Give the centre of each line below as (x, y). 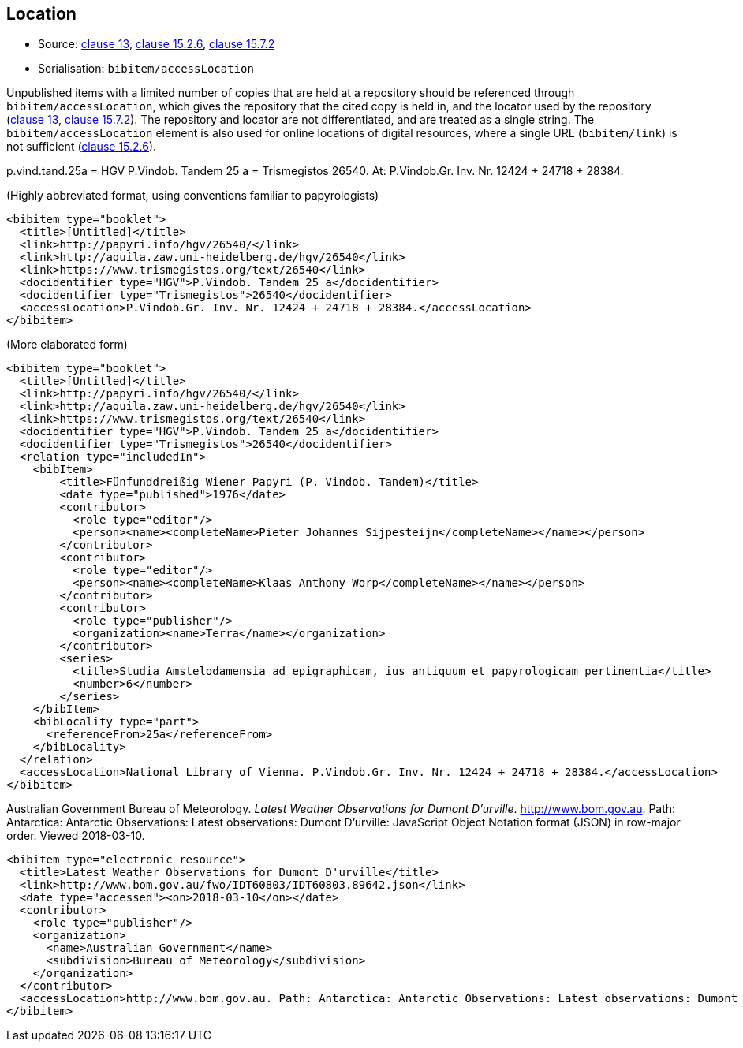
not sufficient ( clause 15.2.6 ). (82, 147)
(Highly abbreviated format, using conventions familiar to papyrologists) (193, 196)
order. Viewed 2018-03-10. (76, 836)
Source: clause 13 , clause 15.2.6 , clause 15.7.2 (157, 44)
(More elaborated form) (67, 345)
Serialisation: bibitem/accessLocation (146, 69)
